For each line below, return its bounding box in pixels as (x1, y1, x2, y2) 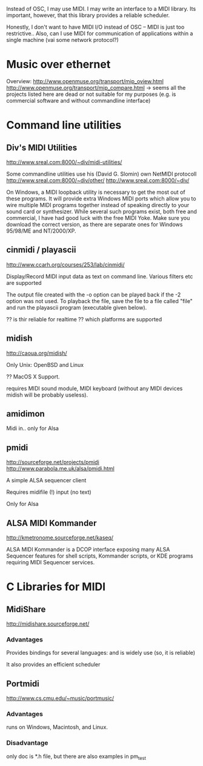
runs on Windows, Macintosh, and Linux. (6, 723, 108, 731)
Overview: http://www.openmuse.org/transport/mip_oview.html (6, 77, 164, 84)
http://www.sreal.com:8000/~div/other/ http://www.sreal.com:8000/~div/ (6, 176, 190, 184)
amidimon (6, 408, 45, 419)
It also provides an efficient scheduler (6, 661, 101, 668)
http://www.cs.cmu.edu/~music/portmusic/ (6, 695, 115, 702)
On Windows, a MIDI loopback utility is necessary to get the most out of (6, 188, 186, 196)
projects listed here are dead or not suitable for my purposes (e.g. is (6, 91, 176, 98)
